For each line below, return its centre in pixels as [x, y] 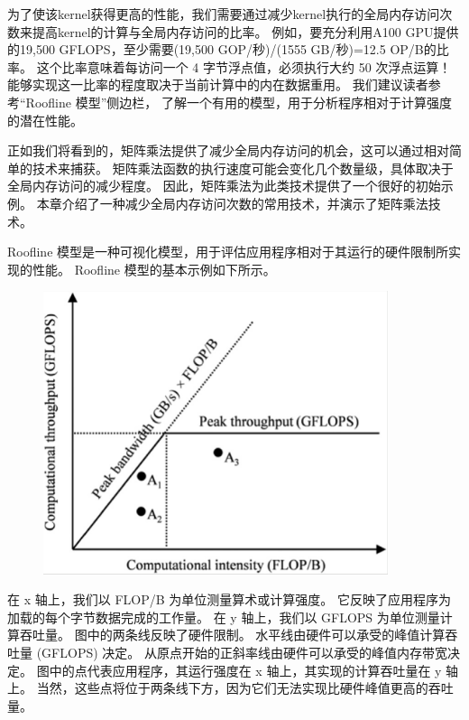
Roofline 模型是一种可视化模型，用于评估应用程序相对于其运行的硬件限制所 [228, 252]
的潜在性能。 [45, 120]
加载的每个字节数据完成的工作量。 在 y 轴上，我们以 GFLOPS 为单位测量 [224, 617]
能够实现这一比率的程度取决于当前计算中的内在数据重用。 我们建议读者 [218, 84]
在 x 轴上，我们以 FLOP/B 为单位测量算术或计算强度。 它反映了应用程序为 [229, 599]
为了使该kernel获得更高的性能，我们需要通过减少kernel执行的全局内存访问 [224, 14]
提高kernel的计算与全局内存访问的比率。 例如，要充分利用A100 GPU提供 [245, 31]
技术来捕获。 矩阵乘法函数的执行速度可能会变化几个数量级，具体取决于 [243, 168]
